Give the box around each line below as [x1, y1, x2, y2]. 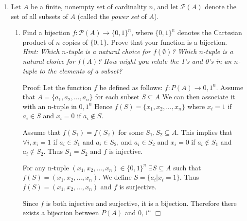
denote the [205, 1, 236, 11]
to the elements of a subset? [39, 65, 122, 75]
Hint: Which [22, 46, 60, 56]
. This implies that [176, 127, 232, 137]
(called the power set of [77, 11, 147, 21]
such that [173, 162, 201, 172]
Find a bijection [22, 27, 71, 37]
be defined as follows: [99, 82, 163, 92]
